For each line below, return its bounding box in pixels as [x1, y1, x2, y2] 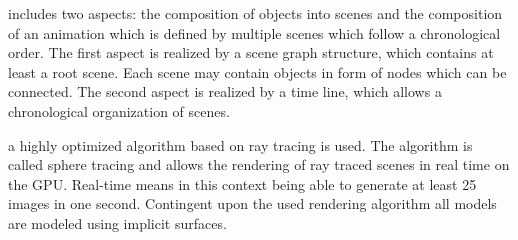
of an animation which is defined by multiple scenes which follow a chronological [8, 22, 501, 43]
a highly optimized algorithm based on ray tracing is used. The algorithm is [8, 134, 473, 155]
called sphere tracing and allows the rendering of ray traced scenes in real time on [8, 154, 510, 175]
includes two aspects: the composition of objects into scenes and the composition [8, 3, 503, 23]
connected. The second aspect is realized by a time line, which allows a [8, 81, 442, 102]
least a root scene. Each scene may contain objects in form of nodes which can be [8, 61, 507, 82]
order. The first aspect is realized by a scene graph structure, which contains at [8, 42, 494, 63]
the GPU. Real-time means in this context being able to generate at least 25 [8, 173, 477, 194]
